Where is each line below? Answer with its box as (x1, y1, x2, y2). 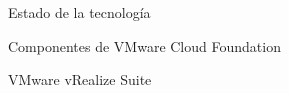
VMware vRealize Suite (8, 69, 152, 90)
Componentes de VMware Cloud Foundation (8, 35, 281, 56)
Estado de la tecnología (8, 2, 151, 22)
